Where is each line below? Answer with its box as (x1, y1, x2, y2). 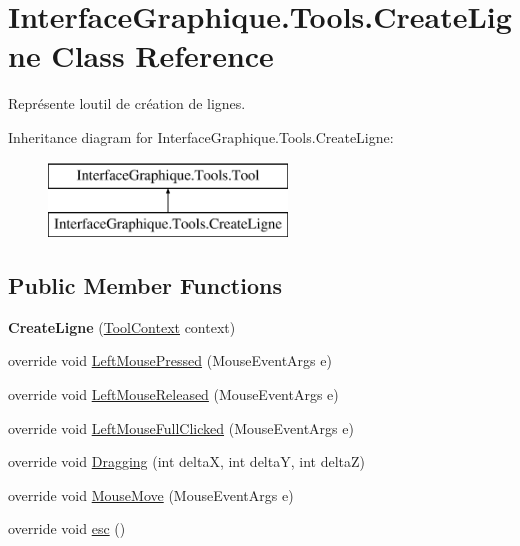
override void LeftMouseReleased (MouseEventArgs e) (8, 384, 339, 405)
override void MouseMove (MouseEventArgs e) (8, 484, 294, 505)
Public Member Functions (8, 270, 282, 301)
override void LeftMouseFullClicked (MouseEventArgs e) (8, 417, 354, 438)
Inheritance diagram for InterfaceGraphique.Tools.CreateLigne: (8, 126, 394, 147)
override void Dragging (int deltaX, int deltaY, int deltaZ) (8, 451, 365, 472)
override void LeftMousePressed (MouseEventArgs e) (8, 350, 332, 371)
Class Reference (51, 35, 274, 76)
